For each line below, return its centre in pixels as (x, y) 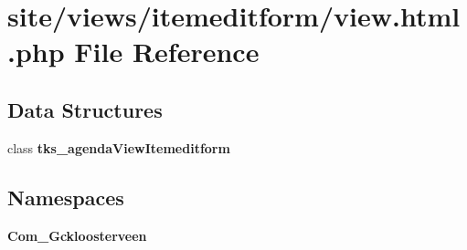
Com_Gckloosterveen (77, 235)
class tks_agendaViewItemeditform (119, 147)
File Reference (167, 52)
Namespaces (66, 197)
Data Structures (85, 109)
